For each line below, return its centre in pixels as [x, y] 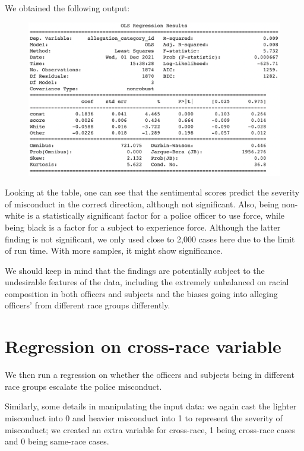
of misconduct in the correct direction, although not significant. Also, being [142, 204]
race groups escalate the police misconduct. [83, 386]
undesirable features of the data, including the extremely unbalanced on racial [147, 282]
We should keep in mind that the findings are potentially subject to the [135, 270]
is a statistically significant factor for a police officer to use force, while [156, 215]
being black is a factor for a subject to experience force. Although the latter [143, 227]
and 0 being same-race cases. [57, 441]
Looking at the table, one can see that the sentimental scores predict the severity [152, 192]
